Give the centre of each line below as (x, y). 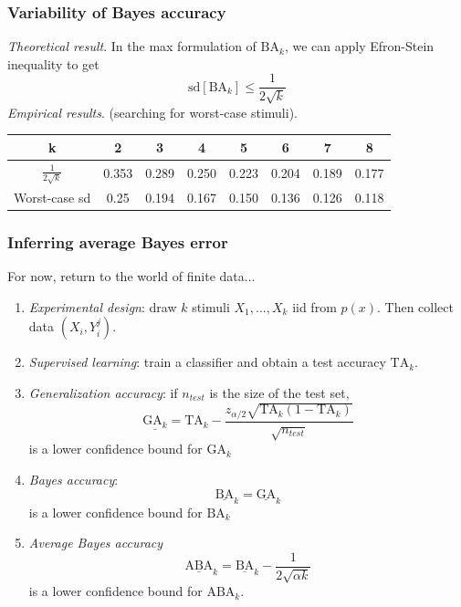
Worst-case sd (52, 197)
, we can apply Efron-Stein (359, 46)
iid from (314, 306)
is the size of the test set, (279, 392)
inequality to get (53, 63)
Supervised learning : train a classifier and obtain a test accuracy (207, 362)
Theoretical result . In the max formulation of (132, 46)
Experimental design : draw (103, 306)
